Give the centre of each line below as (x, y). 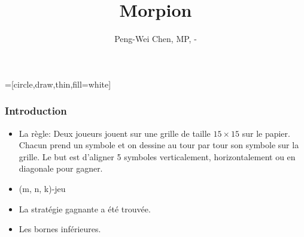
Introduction (36, 111)
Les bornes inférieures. (60, 229)
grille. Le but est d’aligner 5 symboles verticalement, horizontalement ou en (157, 156)
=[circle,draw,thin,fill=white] (58, 84)
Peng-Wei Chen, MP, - (156, 39)
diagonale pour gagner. (61, 168)
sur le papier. (266, 133)
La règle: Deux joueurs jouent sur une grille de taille (115, 133)
